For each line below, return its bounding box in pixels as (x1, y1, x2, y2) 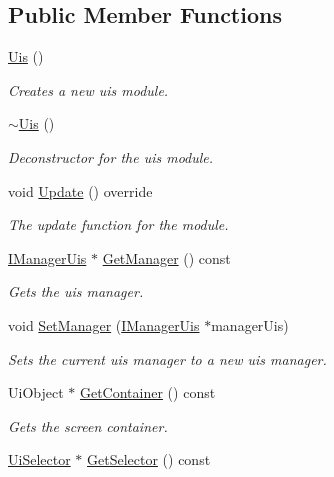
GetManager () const (102, 247, 231, 268)
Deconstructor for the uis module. (8, 146, 214, 167)
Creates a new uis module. (8, 79, 169, 100)
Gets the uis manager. (8, 281, 144, 302)
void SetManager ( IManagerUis (8, 314, 200, 335)
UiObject (8, 382, 64, 403)
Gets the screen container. (8, 415, 168, 436)
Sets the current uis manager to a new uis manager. (8, 348, 327, 369)
